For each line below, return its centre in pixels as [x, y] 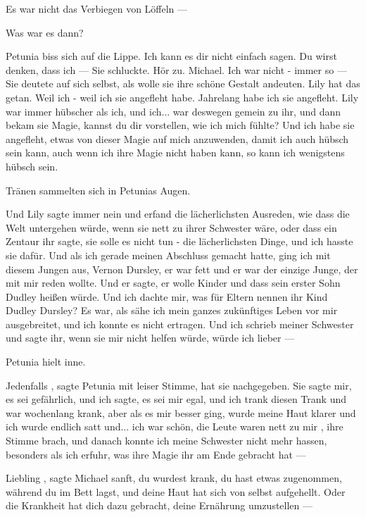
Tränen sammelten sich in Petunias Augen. [98, 190]
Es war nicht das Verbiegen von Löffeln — [97, 8]
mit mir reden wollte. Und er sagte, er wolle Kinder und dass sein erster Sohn [173, 283]
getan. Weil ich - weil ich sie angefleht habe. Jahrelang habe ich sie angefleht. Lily [182, 97]
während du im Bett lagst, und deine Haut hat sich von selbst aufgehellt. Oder [176, 491]
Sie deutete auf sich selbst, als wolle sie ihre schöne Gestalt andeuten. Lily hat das [183, 83]
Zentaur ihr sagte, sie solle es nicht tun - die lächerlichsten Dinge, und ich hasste [179, 241]
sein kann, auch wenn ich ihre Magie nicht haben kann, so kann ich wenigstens [175, 152]
